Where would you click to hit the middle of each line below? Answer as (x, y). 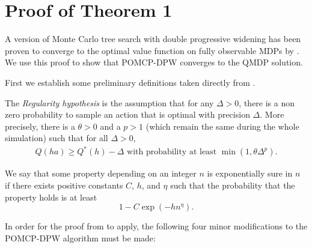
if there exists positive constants (64, 185)
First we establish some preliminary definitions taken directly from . (130, 82)
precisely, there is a (40, 126)
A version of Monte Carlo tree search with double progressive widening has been (153, 39)
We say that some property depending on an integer (101, 173)
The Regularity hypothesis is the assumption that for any (109, 102)
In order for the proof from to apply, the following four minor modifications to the (156, 226)
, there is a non (267, 102)
